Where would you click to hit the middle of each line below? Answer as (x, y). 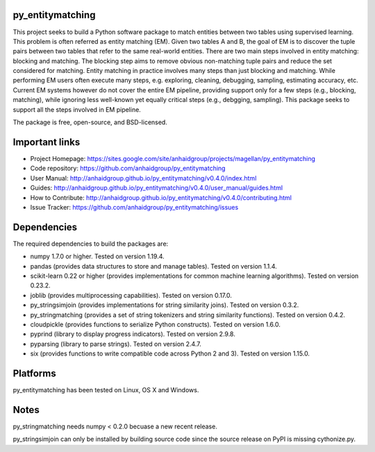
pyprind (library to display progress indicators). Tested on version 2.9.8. (133, 334)
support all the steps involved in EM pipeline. (77, 109)
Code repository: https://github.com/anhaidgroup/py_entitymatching (128, 168)
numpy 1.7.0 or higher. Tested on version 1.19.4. (97, 256)
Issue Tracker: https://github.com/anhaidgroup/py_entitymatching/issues (134, 207)
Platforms (34, 373)
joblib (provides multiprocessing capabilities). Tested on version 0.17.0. (131, 295)
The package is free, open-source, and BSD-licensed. (90, 122)
